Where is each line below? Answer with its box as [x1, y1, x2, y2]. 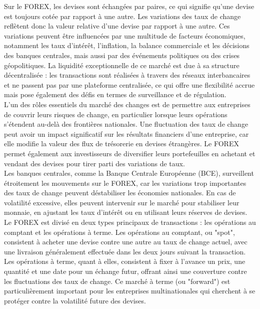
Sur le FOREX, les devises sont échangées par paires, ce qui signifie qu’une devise [4, 1, 254, 11]
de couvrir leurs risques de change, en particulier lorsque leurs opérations [4, 109, 227, 119]
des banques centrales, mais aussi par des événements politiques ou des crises [4, 50, 240, 60]
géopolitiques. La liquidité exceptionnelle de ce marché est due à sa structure [4, 60, 239, 70]
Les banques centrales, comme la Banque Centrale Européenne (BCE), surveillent [4, 168, 254, 178]
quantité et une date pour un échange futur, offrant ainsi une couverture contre [4, 266, 247, 276]
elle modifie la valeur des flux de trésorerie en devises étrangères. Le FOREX [4, 138, 239, 149]
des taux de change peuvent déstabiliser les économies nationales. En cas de [4, 187, 236, 198]
